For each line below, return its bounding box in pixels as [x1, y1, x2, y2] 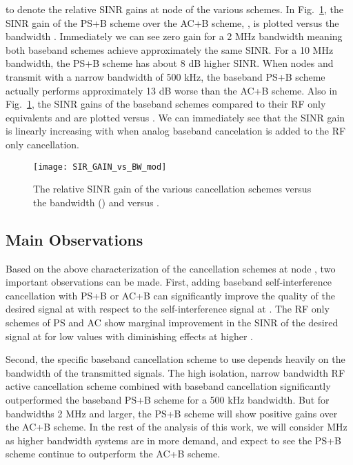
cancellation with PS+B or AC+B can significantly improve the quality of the [6, 288, 335, 302]
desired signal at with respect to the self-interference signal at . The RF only [6, 301, 330, 316]
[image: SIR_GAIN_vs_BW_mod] [33, 161, 167, 172]
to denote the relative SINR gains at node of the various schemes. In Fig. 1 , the [6, 2, 343, 16]
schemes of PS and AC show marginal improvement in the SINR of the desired [6, 315, 339, 329]
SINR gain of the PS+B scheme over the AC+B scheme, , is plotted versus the [6, 15, 339, 30]
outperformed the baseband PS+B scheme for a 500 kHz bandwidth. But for [6, 392, 330, 406]
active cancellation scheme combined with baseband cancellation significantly [6, 379, 331, 393]
